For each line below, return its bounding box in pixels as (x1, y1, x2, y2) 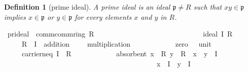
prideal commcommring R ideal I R (7, 28, 233, 39)
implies (4, 11, 26, 22)
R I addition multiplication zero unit (21, 38, 211, 49)
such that (193, 2, 222, 12)
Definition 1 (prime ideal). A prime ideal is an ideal (4, 2, 170, 12)
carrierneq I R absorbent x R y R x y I (21, 48, 218, 59)
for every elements (75, 11, 132, 22)
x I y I (156, 58, 191, 68)
